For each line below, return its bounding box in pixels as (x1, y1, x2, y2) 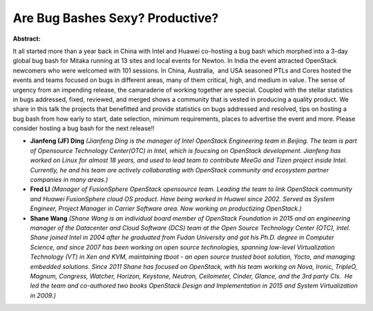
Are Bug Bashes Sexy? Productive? (12, 10, 219, 26)
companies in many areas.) (30, 176, 108, 184)
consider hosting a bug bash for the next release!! (12, 124, 155, 132)
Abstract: (12, 34, 41, 43)
